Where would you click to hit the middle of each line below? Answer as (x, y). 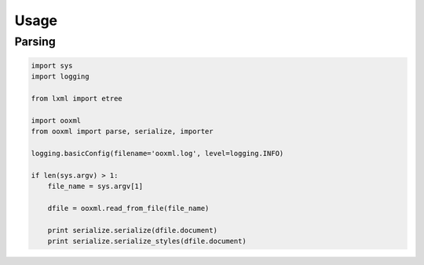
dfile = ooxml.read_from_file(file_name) (128, 208)
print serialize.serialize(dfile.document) (132, 230)
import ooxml (56, 120)
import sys (52, 65)
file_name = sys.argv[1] (95, 187)
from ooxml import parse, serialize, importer (122, 132)
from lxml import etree (77, 98)
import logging (60, 77)
